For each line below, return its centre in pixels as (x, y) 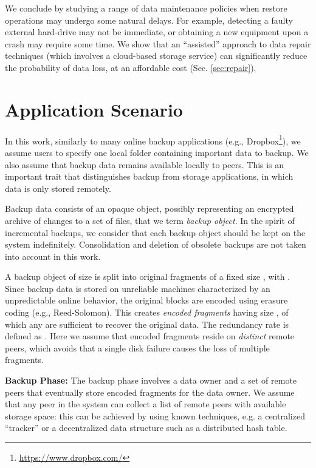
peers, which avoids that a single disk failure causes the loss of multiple (137, 348)
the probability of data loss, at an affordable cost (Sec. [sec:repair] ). (131, 67)
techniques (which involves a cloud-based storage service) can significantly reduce (156, 56)
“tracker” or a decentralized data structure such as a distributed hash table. (146, 428)
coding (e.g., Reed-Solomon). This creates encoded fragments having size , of (147, 312)
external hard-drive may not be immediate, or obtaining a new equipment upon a (157, 32)
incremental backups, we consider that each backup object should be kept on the (155, 232)
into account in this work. (53, 256)
